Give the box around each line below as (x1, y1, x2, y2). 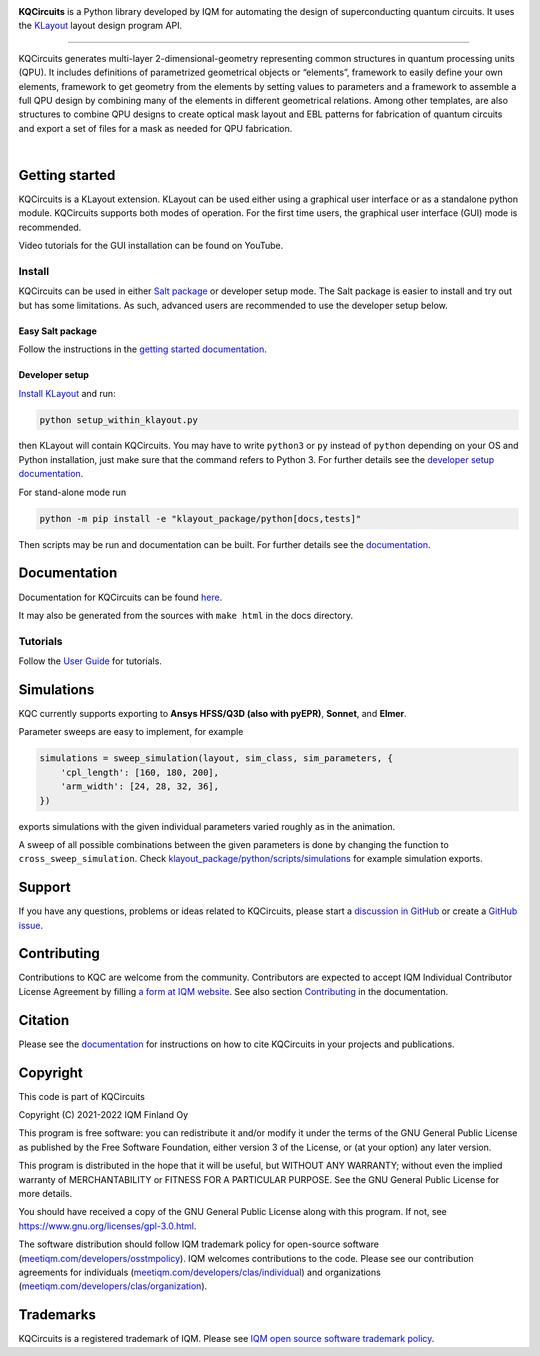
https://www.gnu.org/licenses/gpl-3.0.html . (18, 1220, 197, 1232)
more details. (18, 1188, 73, 1200)
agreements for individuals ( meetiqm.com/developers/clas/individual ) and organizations (18, 1266, 382, 1278)
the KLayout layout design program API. (18, 20, 183, 32)
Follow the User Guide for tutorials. (18, 655, 162, 667)
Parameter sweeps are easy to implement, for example (18, 726, 244, 738)
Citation (18, 1011, 70, 1029)
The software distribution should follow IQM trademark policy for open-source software (18, 1238, 380, 1250)
